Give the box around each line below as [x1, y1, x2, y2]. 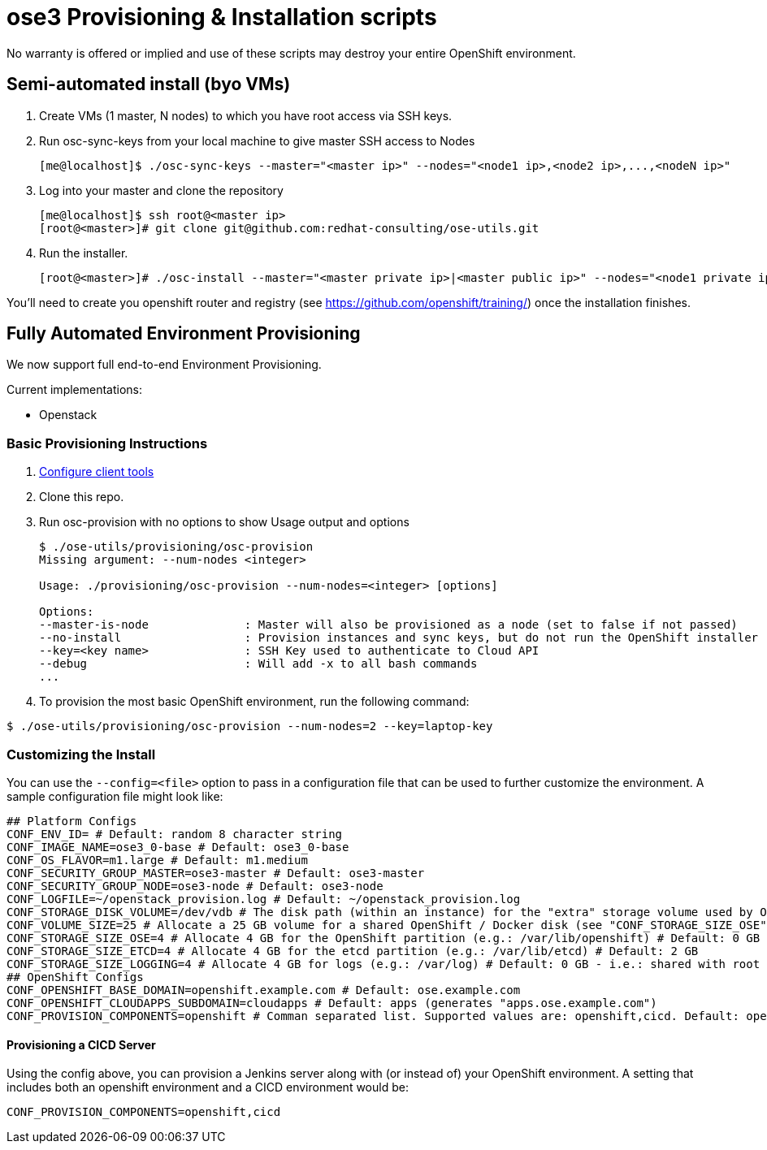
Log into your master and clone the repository [39, 183, 284, 197]
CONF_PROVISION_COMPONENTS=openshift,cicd [6, 1105, 281, 1119]
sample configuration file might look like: [6, 789, 223, 803]
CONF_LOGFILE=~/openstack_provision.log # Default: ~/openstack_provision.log [6, 892, 521, 906]
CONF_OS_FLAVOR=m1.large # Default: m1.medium [6, 853, 308, 867]
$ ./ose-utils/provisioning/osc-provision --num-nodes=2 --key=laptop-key [6, 720, 493, 733]
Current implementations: [6, 383, 143, 397]
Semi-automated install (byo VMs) [6, 74, 291, 95]
